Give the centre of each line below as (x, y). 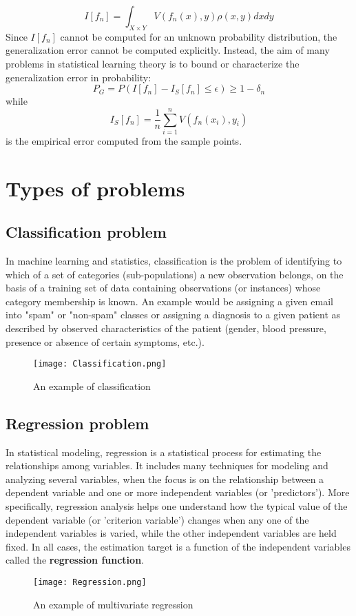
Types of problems (95, 188)
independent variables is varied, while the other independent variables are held (171, 533)
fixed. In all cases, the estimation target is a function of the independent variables (178, 546)
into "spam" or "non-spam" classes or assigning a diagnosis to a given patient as (173, 315)
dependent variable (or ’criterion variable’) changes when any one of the (157, 519)
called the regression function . (75, 560)
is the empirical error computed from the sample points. (124, 140)
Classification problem (86, 232)
